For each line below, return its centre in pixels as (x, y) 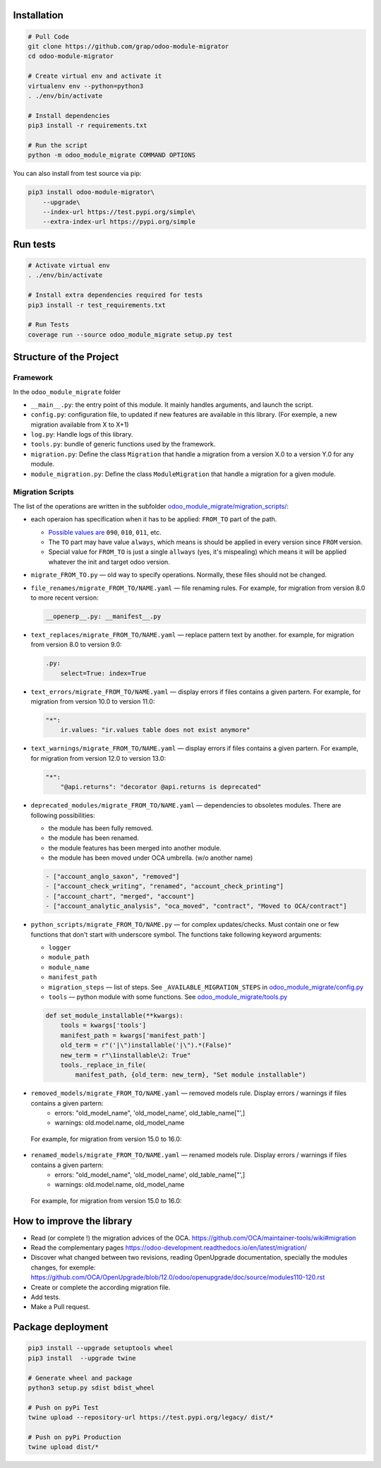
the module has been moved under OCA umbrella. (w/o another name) (151, 858)
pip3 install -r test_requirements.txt (97, 305)
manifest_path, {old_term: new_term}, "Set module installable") (190, 1075)
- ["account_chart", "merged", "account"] (120, 896)
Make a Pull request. (60, 1307)
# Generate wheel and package (80, 1378)
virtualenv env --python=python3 (86, 86)
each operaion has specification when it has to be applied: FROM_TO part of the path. (154, 519)
